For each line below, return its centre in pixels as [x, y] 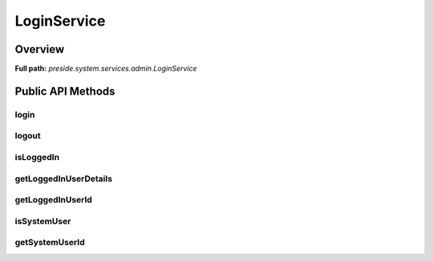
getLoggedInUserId [53, 200]
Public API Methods [65, 91]
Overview [40, 49]
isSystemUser [43, 221]
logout [28, 136]
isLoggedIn [37, 157]
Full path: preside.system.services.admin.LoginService [106, 69]
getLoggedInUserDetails [63, 179]
